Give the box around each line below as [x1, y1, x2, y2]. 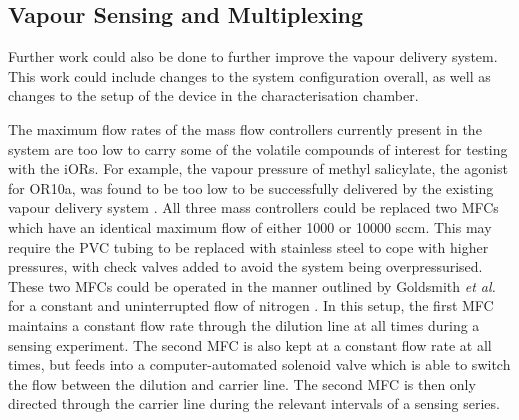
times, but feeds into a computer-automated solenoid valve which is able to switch [8, 354, 511, 375]
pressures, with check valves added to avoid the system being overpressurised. [8, 256, 483, 277]
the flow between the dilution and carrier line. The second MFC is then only [8, 373, 476, 394]
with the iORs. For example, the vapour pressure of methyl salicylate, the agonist [8, 158, 508, 179]
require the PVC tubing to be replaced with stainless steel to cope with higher [8, 236, 489, 257]
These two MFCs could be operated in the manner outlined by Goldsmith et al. [8, 275, 496, 296]
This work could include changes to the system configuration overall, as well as [8, 65, 491, 86]
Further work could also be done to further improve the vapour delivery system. [8, 46, 498, 67]
